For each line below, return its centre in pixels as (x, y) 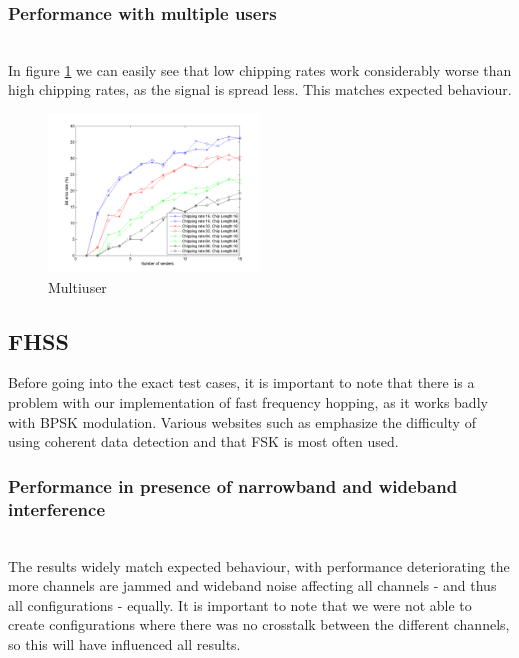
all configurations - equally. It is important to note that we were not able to (240, 604)
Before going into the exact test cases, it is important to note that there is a (241, 382)
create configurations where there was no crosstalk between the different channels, (259, 624)
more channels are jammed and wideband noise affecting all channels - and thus (252, 585)
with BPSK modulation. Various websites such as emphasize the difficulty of (242, 421)
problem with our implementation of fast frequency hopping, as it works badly (248, 401)
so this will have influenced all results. (124, 643)
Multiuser (77, 286)
